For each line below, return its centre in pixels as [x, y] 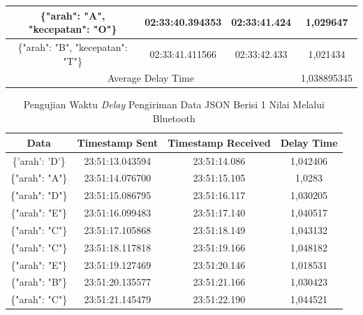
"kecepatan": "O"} [73, 29]
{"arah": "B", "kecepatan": [73, 46]
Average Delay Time [151, 78]
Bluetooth [174, 118]
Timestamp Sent [118, 142]
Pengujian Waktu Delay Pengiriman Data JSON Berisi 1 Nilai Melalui [174, 104]
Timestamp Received [219, 142]
